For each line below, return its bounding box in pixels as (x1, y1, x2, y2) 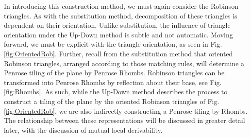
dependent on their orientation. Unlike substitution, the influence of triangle (4, 20, 231, 30)
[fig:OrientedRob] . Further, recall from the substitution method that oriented (4, 48, 233, 58)
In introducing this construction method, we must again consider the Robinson (4, 1, 238, 11)
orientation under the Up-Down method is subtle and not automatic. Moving (4, 29, 233, 39)
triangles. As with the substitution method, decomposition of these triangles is (4, 10, 237, 20)
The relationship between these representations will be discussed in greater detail (4, 115, 245, 125)
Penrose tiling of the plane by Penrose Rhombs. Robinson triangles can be (4, 68, 225, 78)
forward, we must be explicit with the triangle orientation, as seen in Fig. (4, 39, 222, 49)
